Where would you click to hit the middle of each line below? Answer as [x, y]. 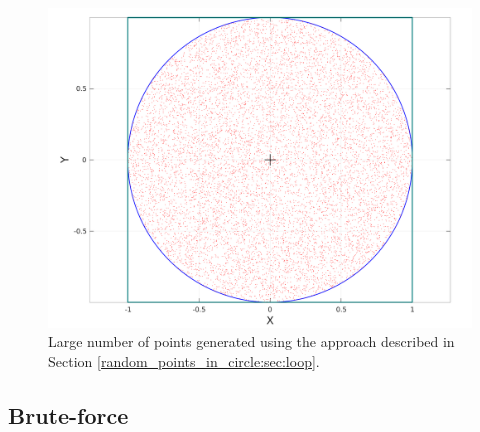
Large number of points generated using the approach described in [251, 341]
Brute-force [68, 414]
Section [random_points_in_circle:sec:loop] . [184, 360]
